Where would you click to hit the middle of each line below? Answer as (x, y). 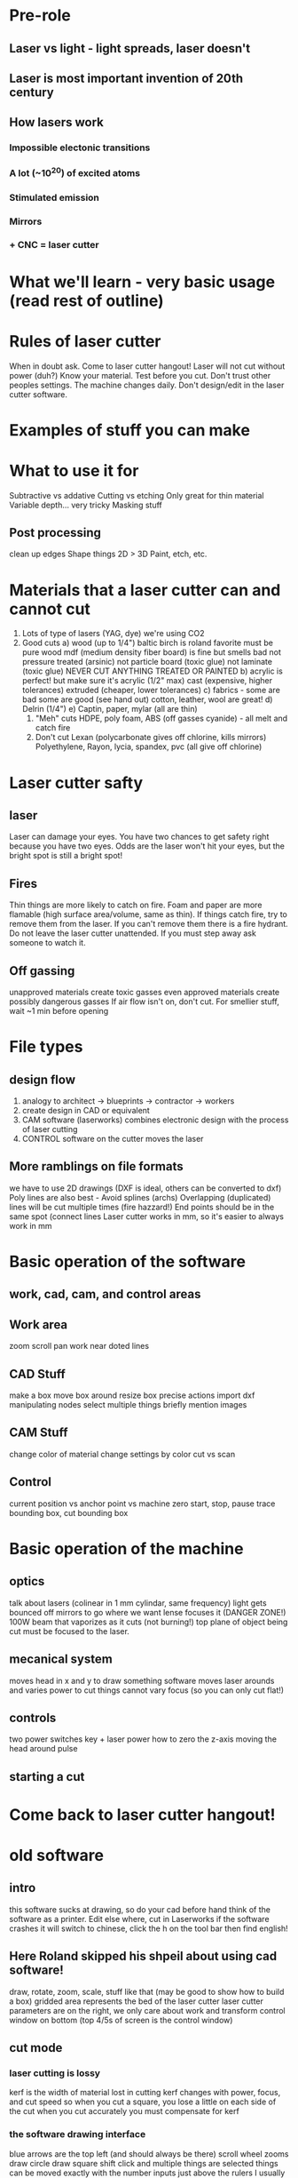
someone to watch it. (47, 943)
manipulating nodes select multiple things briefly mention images (128, 1405)
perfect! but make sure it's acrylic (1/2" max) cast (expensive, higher (147, 681)
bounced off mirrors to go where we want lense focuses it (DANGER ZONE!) (148, 1612)
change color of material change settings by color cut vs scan (122, 1454)
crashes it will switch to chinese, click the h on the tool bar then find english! (149, 1928)
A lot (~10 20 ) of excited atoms (74, 172)
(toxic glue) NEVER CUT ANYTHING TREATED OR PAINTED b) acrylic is (153, 671)
